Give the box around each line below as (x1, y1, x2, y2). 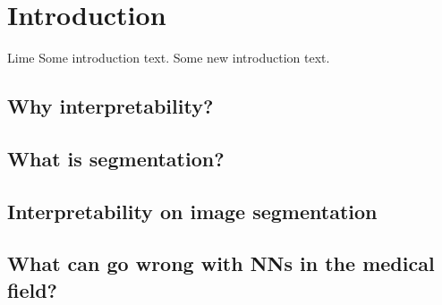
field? (7, 275, 58, 303)
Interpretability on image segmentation (7, 197, 378, 225)
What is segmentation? (7, 144, 225, 172)
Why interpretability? (7, 92, 214, 120)
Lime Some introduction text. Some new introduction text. (7, 48, 330, 67)
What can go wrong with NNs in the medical (7, 250, 435, 277)
